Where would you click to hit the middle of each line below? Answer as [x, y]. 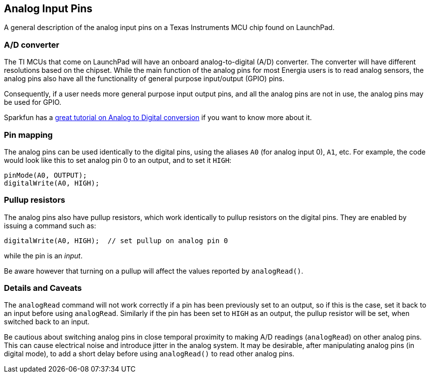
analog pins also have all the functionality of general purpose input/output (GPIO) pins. [144, 79]
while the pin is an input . [43, 255]
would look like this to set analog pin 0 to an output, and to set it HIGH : [118, 160]
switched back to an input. [47, 322]
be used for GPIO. [33, 102]
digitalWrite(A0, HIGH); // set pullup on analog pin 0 [116, 240]
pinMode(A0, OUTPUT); [46, 175]
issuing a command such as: [50, 225]
